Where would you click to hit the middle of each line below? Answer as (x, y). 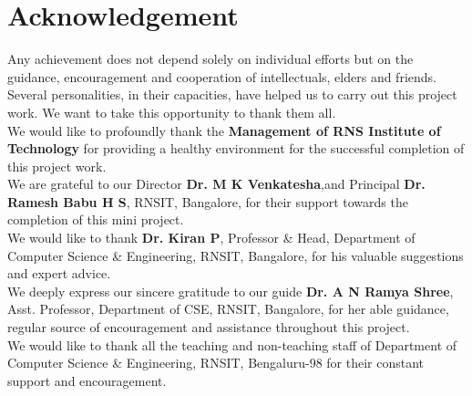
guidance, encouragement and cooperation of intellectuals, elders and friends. (222, 76)
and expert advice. (59, 273)
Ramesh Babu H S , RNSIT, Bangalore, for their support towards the (208, 201)
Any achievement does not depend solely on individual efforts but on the (210, 59)
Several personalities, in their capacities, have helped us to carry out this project (232, 94)
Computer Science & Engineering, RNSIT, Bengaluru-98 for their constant (216, 363)
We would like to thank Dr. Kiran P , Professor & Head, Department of (211, 238)
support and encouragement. (87, 380)
